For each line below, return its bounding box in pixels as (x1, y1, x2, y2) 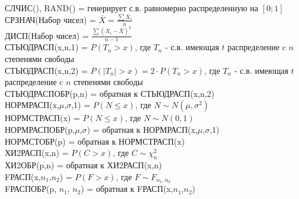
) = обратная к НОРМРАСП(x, (86, 123, 198, 135)
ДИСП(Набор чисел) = (5, 29, 89, 41)
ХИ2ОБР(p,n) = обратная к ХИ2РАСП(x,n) (5, 158, 162, 171)
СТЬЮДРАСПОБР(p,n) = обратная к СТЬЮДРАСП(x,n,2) (5, 87, 215, 99)
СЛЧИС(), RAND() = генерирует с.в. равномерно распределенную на (5, 2, 259, 14)
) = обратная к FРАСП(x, (81, 182, 173, 195)
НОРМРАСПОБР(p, (5, 123, 75, 135)
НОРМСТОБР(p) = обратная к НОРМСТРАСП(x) (5, 135, 185, 147)
